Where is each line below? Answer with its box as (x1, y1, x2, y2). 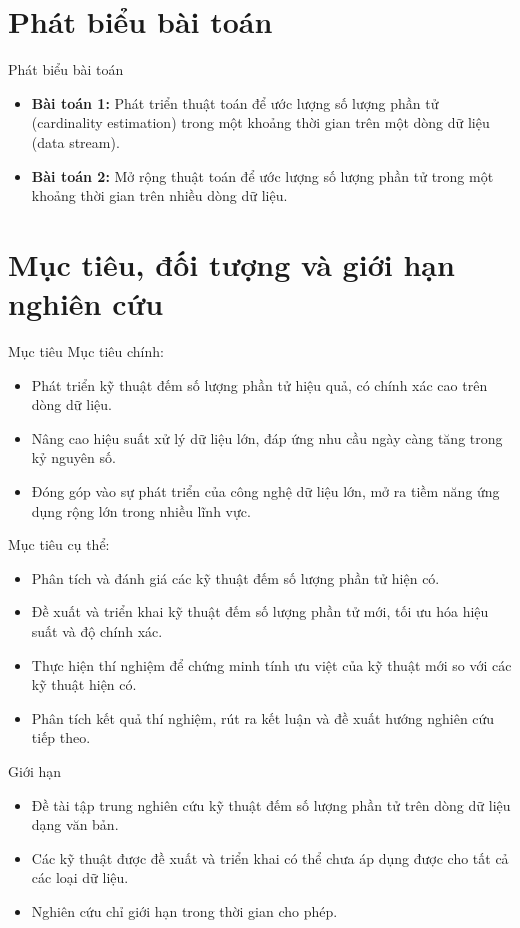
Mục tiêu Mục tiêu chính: (8, 341, 164, 361)
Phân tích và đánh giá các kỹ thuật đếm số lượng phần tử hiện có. (31, 567, 440, 588)
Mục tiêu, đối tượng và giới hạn (8, 243, 455, 284)
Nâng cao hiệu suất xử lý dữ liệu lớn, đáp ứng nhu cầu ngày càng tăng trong (31, 427, 503, 448)
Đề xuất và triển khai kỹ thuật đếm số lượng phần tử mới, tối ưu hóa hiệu (31, 601, 489, 622)
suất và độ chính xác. (31, 620, 163, 641)
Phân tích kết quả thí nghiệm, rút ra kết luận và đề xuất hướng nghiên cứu (31, 707, 495, 728)
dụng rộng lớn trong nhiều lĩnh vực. (31, 500, 251, 521)
